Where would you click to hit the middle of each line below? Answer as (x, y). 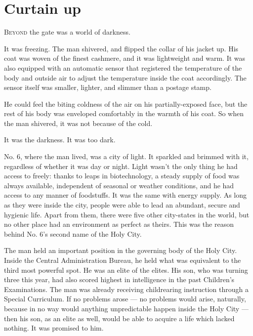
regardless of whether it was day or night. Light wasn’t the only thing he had (121, 166)
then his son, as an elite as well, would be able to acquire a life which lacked (119, 318)
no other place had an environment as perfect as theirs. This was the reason (119, 224)
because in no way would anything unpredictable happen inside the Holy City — (126, 308)
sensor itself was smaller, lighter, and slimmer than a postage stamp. (108, 87)
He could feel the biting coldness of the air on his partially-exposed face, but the (126, 104)
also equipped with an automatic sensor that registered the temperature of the (123, 67)
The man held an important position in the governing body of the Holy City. (121, 250)
